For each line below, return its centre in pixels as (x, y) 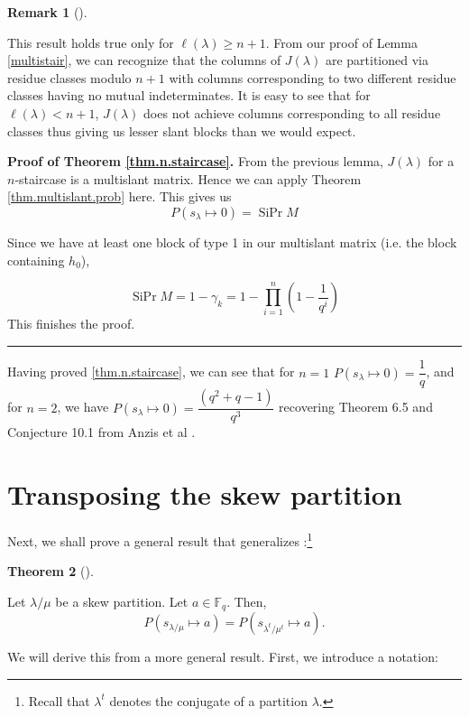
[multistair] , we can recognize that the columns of (144, 60)
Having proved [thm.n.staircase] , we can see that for (151, 372)
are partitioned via (377, 60)
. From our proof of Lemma (341, 42)
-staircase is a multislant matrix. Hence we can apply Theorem (188, 178)
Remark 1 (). (47, 12)
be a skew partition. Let (122, 601)
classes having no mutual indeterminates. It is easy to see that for (189, 95)
